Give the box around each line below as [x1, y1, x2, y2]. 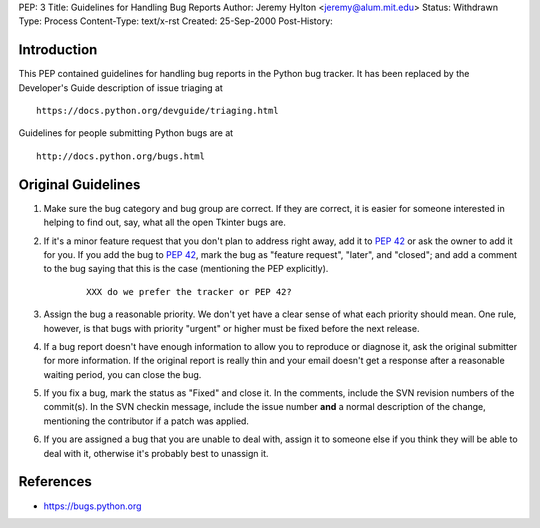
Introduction [18, 41, 98, 59]
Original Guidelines [18, 176, 141, 193]
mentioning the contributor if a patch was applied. [43, 415, 250, 427]
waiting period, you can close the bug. [43, 368, 202, 380]
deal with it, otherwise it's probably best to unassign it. [43, 447, 269, 459]
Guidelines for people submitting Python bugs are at [18, 127, 234, 139]
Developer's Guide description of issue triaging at [18, 81, 224, 94]
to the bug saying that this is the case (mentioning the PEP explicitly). [43, 263, 329, 275]
